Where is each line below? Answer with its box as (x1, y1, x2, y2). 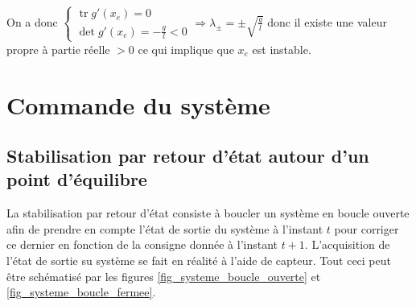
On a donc (6, 13, 58, 30)
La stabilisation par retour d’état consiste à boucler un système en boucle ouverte (6, 205, 410, 221)
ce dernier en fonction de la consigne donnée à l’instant (6, 236, 278, 253)
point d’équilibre (6, 167, 147, 192)
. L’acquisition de (304, 236, 390, 253)
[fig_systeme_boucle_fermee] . (6, 283, 156, 300)
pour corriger (334, 220, 399, 237)
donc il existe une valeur (267, 13, 387, 30)
